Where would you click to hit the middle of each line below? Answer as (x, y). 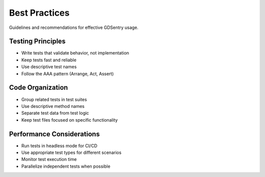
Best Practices (39, 13)
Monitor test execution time (49, 159)
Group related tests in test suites (54, 99)
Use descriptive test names (49, 67)
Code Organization (39, 88)
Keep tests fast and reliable (49, 60)
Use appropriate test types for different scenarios (71, 152)
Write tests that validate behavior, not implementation (75, 53)
